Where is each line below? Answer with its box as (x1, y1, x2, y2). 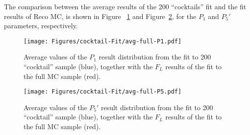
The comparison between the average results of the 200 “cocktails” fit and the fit (4, 1, 247, 11)
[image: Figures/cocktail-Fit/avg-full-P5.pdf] (24, 88, 182, 96)
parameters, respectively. (4, 20, 78, 31)
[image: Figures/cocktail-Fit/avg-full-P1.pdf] (24, 38, 182, 45)
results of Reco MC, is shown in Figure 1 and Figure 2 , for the (4, 11, 197, 21)
